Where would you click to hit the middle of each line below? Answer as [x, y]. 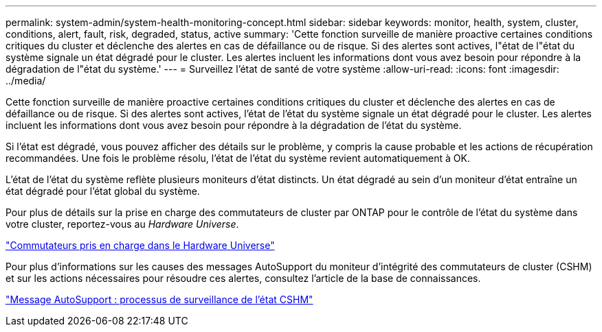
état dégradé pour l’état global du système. [103, 191]
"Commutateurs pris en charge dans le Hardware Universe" [140, 245]
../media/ [26, 81]
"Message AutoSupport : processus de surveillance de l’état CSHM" [159, 299]
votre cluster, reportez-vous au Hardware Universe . [122, 224]
